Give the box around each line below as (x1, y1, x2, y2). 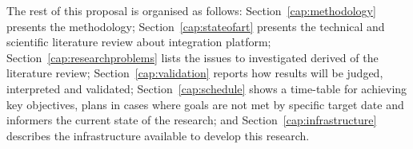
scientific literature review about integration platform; (6, 33, 271, 50)
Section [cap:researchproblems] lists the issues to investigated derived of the (6, 49, 379, 65)
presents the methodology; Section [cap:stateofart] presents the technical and (6, 18, 385, 34)
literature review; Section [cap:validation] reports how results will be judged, (6, 65, 383, 81)
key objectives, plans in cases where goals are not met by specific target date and (6, 96, 404, 112)
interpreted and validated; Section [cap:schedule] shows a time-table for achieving (6, 80, 407, 96)
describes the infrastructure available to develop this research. (6, 127, 310, 143)
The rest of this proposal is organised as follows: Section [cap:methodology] (6, 2, 376, 18)
